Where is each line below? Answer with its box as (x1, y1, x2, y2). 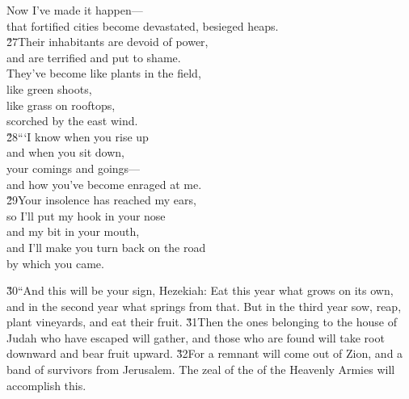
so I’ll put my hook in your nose (6, 207, 166, 224)
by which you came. (6, 254, 104, 271)
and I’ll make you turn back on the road (6, 238, 206, 255)
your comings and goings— (6, 159, 141, 176)
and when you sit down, (6, 144, 124, 161)
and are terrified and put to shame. (6, 48, 181, 65)
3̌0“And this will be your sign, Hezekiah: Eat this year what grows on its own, (6, 282, 394, 299)
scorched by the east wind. (6, 112, 138, 129)
